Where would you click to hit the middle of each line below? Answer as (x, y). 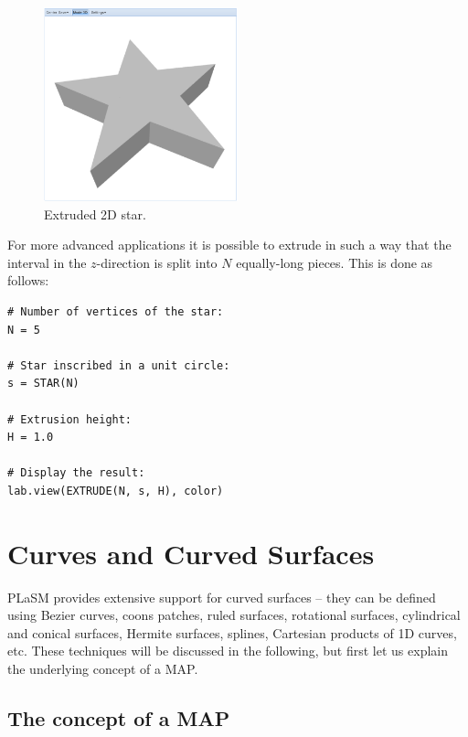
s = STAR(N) (43, 384)
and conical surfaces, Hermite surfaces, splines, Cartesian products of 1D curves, (232, 632)
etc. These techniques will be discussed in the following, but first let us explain (228, 651)
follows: (28, 280)
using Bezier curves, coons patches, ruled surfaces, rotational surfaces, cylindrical (234, 615)
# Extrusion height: (70, 419)
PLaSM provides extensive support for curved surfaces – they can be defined (222, 597)
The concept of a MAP (119, 717)
